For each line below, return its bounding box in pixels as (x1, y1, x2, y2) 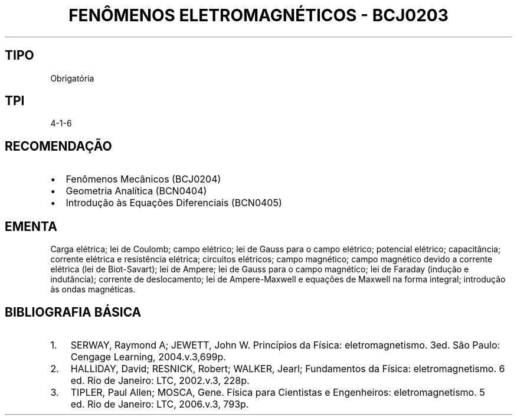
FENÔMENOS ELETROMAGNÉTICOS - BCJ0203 (68, 5, 449, 25)
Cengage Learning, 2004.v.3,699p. (70, 350, 226, 363)
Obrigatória (50, 73, 94, 83)
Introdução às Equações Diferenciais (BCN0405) (66, 197, 282, 209)
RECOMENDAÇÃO (5, 138, 112, 154)
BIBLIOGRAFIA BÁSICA (5, 304, 142, 320)
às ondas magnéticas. (50, 284, 136, 295)
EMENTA (5, 219, 57, 234)
